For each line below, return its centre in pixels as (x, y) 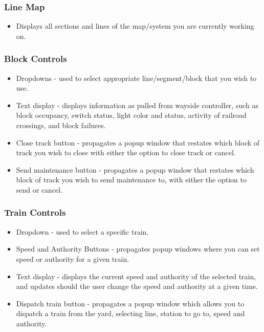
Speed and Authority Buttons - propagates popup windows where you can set (138, 249)
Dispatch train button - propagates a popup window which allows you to (130, 303)
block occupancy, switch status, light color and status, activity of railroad (131, 115)
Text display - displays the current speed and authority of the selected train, (136, 276)
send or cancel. (39, 189)
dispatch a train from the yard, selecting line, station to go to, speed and (130, 313)
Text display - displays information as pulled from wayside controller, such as (137, 105)
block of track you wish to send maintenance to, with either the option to (131, 180)
